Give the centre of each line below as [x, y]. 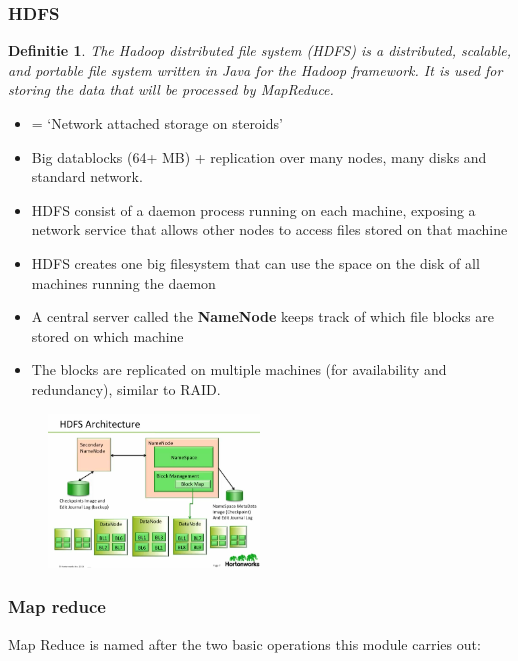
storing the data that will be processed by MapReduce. [171, 89]
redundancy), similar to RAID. [126, 388]
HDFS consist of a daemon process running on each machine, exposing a [253, 209]
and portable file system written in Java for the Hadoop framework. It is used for [255, 69]
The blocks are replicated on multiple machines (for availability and [239, 369]
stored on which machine [107, 335]
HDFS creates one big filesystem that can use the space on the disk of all [255, 262]
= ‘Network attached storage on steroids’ [157, 123]
